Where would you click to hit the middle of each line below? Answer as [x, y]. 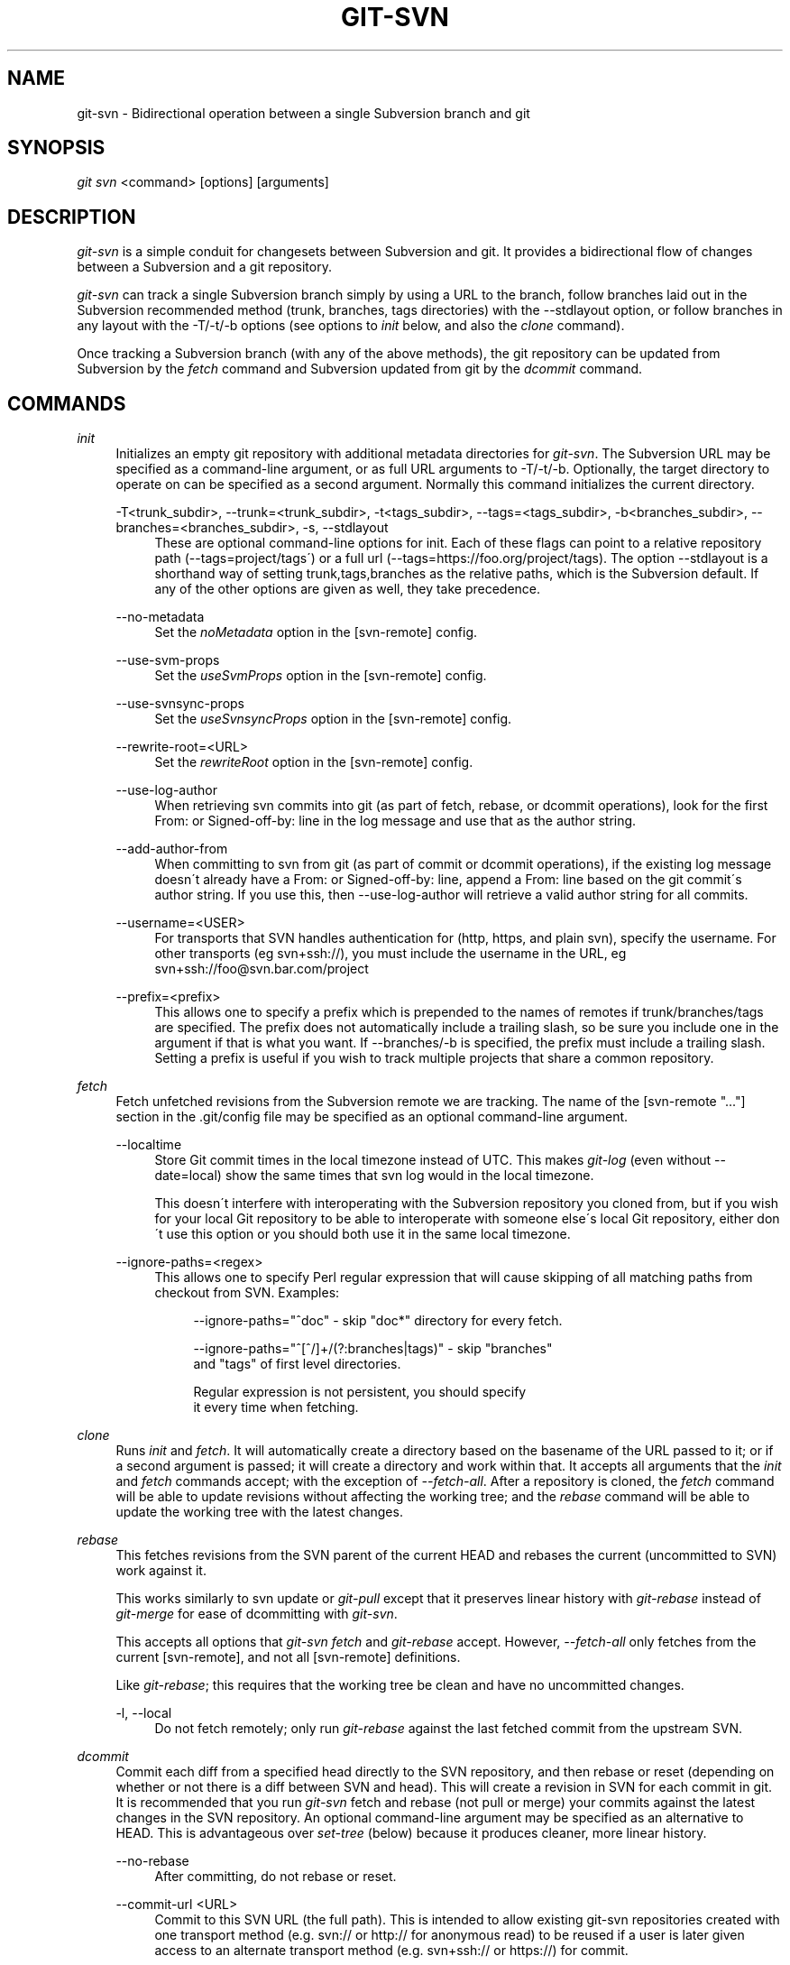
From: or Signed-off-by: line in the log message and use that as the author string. [395, 821]
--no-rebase [152, 1861]
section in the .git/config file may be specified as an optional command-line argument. [372, 1117]
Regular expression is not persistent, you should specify [360, 1392]
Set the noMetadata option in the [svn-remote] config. [316, 632]
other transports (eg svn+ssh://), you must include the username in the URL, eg [390, 954]
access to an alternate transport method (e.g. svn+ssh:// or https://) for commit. [391, 1951]
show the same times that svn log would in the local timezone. [409, 1176]
